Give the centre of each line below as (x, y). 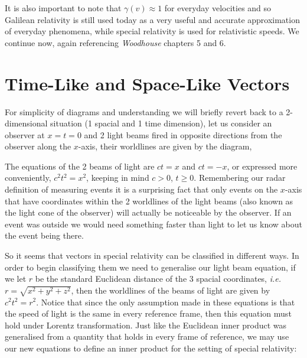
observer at (25, 134)
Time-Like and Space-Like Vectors (147, 83)
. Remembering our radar (240, 178)
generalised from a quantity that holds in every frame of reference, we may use (147, 336)
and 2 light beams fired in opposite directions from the (183, 134)
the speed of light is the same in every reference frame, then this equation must (148, 313)
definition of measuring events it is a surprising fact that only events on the (141, 189)
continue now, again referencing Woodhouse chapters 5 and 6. (115, 42)
